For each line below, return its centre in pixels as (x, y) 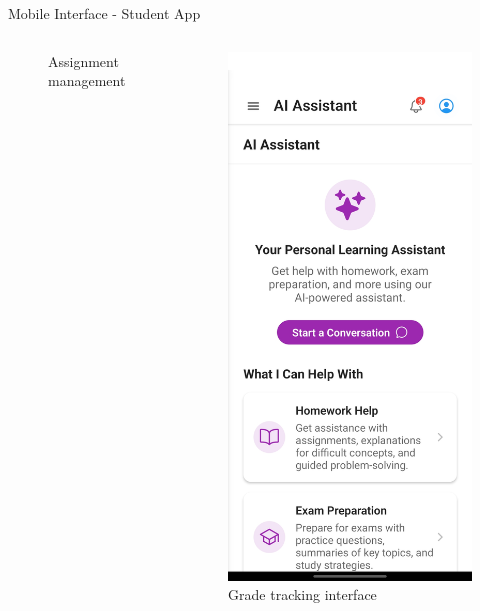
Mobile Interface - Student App (104, 13)
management (87, 80)
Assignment (83, 60)
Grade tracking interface (302, 594)
